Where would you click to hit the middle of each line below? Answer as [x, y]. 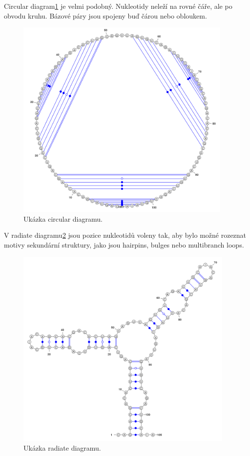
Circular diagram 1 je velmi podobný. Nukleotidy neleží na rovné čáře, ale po [118, 6]
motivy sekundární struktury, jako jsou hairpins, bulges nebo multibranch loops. [124, 244]
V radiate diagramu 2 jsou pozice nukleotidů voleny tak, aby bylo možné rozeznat [125, 235]
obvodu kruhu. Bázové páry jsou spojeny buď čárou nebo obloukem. [105, 15]
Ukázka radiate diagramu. [62, 448]
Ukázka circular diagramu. [63, 218]
